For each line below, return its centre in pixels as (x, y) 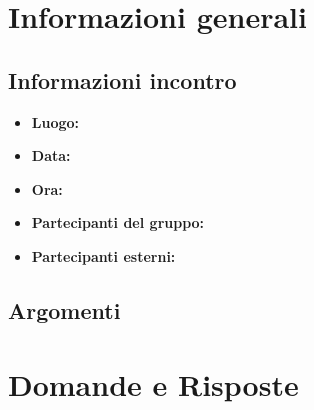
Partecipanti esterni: (103, 255)
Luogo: (55, 121)
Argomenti (64, 309)
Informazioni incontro (122, 79)
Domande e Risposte (153, 383)
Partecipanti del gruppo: (118, 222)
